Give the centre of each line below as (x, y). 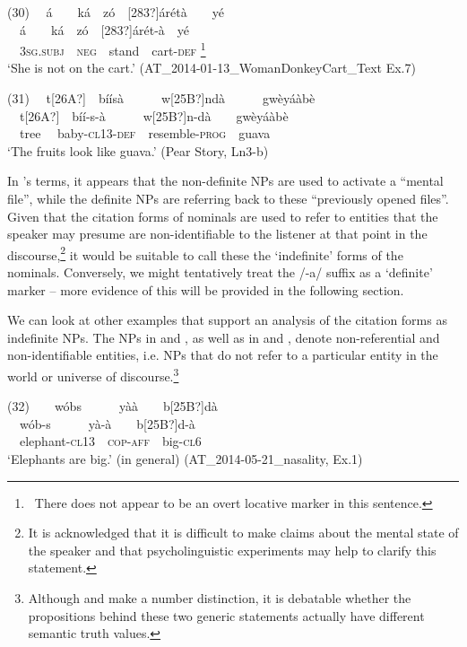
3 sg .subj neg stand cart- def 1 (112, 49)
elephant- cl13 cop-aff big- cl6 (110, 441)
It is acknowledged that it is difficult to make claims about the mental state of (243, 533)
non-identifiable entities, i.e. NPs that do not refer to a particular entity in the (223, 355)
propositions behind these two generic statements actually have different (226, 615)
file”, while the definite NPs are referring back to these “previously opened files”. (228, 198)
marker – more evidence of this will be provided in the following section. (206, 289)
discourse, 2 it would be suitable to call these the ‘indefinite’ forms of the (205, 253)
